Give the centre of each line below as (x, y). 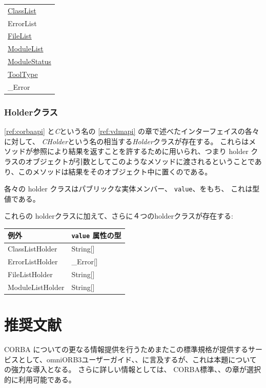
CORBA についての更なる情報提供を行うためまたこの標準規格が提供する (126, 349)
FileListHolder (30, 274)
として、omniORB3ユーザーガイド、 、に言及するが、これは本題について (137, 359)
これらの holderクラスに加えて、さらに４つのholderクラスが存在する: (119, 216)
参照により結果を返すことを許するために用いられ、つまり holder (140, 151)
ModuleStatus (29, 61)
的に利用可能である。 (40, 379)
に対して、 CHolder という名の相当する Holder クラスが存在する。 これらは (127, 141)
